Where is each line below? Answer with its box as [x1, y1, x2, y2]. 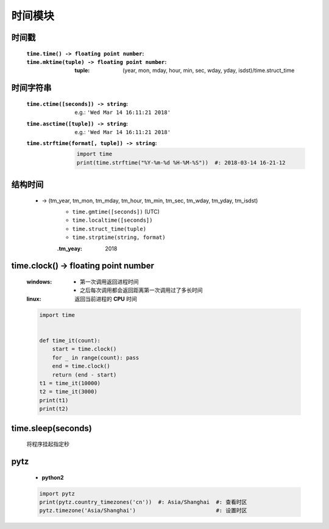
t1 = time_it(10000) [39, 380, 101, 386]
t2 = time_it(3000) [39, 388, 97, 396]
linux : [26, 295, 41, 302]
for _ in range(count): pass [52, 354, 140, 361]
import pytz [39, 490, 76, 497]
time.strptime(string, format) [72, 234, 166, 241]
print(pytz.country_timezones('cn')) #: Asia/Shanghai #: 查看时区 [39, 499, 247, 505]
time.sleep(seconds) [11, 423, 93, 433]
